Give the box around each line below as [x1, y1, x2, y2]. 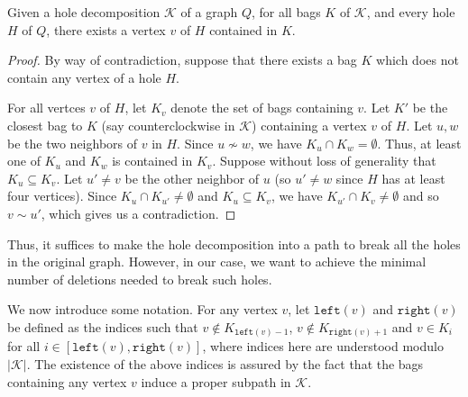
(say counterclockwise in [101, 115, 235, 134]
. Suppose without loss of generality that [212, 151, 436, 170]
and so [402, 186, 439, 205]
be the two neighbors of [7, 133, 138, 152]
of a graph [180, 3, 238, 21]
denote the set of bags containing [170, 98, 353, 117]
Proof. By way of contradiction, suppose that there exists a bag [7, 50, 357, 69]
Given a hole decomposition [7, 3, 161, 21]
